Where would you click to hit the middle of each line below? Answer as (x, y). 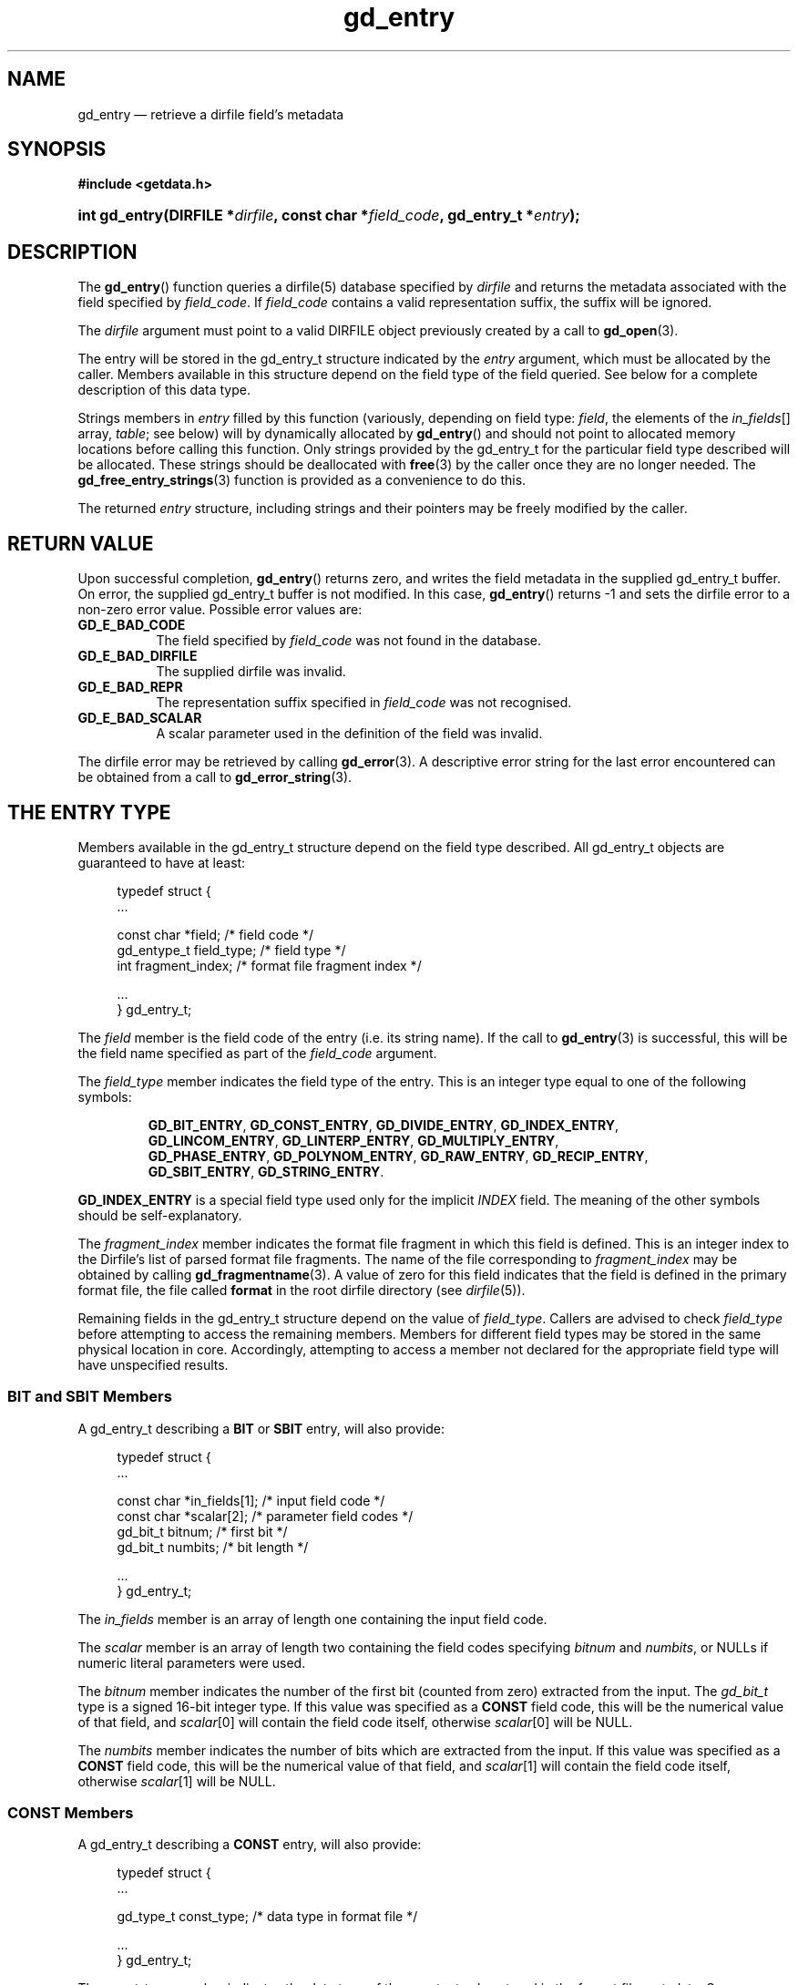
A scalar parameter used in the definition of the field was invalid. (349, 734)
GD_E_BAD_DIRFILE (138, 656)
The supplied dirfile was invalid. (251, 672)
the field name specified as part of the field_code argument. (257, 1053)
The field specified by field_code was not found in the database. (349, 641)
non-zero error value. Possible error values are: (220, 610)
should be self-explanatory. (160, 1215)
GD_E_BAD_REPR (130, 687)
